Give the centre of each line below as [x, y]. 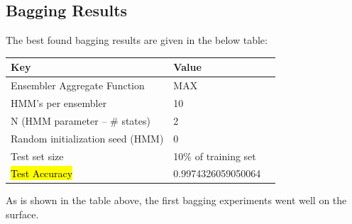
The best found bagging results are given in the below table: [137, 40]
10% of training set [215, 156]
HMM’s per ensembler [59, 102]
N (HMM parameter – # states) [81, 120]
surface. [22, 214]
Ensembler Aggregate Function [78, 85]
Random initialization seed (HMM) [87, 138]
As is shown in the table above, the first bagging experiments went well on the [176, 200]
